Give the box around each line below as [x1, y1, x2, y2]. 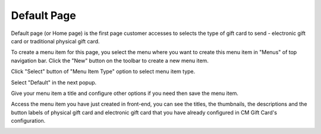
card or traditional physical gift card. [11, 37, 100, 44]
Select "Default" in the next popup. [11, 79, 97, 86]
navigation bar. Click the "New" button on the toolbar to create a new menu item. [11, 57, 209, 64]
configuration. [11, 117, 46, 125]
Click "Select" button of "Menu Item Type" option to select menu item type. [11, 68, 196, 75]
